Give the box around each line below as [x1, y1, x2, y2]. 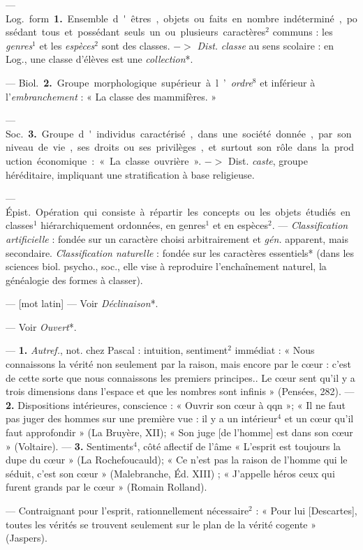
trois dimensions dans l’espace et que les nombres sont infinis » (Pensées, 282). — [6, 384, 355, 399]
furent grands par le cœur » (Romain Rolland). [6, 480, 207, 494]
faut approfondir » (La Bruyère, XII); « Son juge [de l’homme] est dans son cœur [6, 425, 353, 440]
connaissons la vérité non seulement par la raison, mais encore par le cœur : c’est [6, 357, 351, 371]
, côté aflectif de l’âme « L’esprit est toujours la [137, 438, 341, 453]
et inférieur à [260, 75, 316, 89]
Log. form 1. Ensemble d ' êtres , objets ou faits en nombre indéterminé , [6, 10, 342, 25]
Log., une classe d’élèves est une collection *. [6, 52, 193, 66]
